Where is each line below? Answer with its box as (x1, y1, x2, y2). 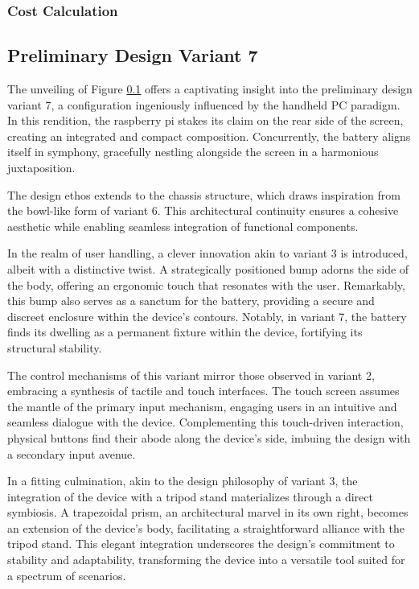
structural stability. (7, 339, 102, 356)
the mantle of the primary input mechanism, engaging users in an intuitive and (7, 397, 397, 414)
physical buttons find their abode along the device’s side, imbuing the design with (7, 429, 411, 446)
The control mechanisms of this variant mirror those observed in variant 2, (7, 366, 375, 383)
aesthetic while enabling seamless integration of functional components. (7, 217, 359, 234)
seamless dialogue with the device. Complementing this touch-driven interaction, (7, 414, 404, 430)
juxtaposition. (7, 159, 76, 176)
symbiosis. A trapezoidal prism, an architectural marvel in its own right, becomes (7, 504, 409, 521)
